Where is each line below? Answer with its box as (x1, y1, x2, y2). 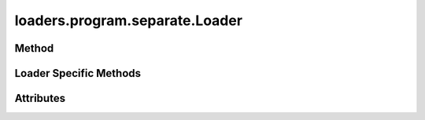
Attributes (14, 92, 66, 105)
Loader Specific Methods (14, 67, 142, 80)
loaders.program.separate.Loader (14, 12, 243, 29)
